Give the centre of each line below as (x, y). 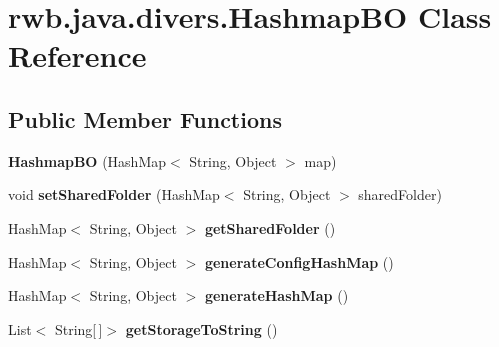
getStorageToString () (201, 328)
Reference (77, 55)
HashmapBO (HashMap (87, 160)
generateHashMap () (276, 295)
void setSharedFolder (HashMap (114, 194)
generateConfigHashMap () (299, 261)
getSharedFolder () (270, 227)
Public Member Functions (145, 118)
